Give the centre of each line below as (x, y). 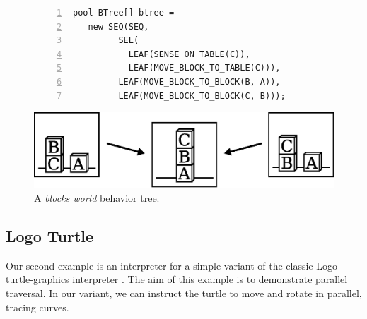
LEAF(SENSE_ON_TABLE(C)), (189, 54)
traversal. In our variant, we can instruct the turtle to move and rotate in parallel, (184, 293)
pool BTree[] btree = (124, 13)
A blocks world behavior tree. (97, 197)
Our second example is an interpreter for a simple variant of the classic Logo (171, 265)
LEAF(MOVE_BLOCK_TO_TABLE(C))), (204, 68)
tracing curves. (37, 307)
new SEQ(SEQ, (118, 26)
